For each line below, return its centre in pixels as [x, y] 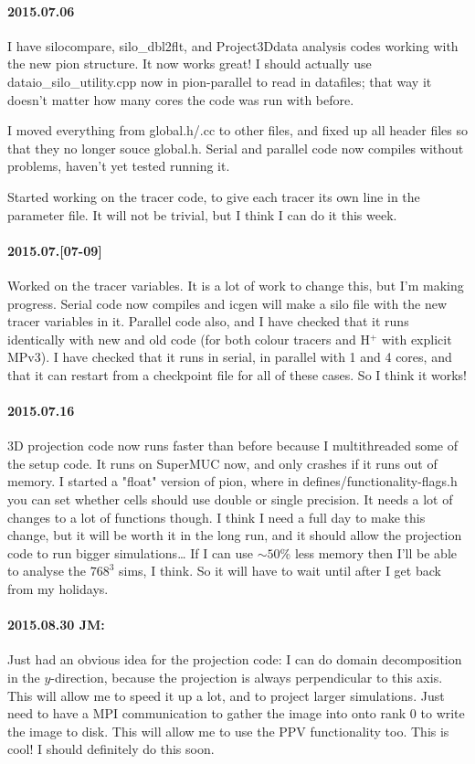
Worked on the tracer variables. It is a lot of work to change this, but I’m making [236, 285]
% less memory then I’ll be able [368, 552]
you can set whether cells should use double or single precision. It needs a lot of [230, 499]
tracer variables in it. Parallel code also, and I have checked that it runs [208, 321]
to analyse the [47, 571]
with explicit [417, 339]
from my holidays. [58, 589]
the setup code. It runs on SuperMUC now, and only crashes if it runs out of [222, 463]
